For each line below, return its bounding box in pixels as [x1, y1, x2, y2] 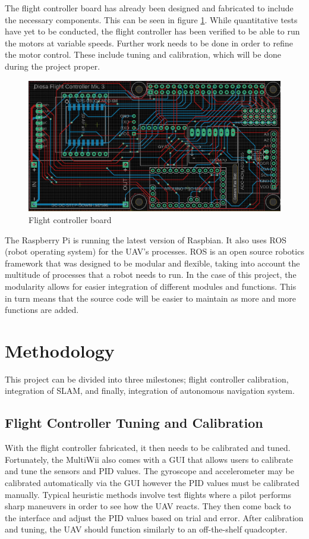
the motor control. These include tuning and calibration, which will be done [5, 48, 281, 61]
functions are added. [5, 303, 79, 316]
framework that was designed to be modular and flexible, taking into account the [5, 256, 300, 269]
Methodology [5, 338, 115, 362]
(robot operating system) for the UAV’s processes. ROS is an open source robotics [5, 245, 304, 258]
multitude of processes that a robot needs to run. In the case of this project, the [5, 268, 297, 281]
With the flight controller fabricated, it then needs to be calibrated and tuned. [5, 441, 291, 454]
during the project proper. [5, 59, 100, 72]
